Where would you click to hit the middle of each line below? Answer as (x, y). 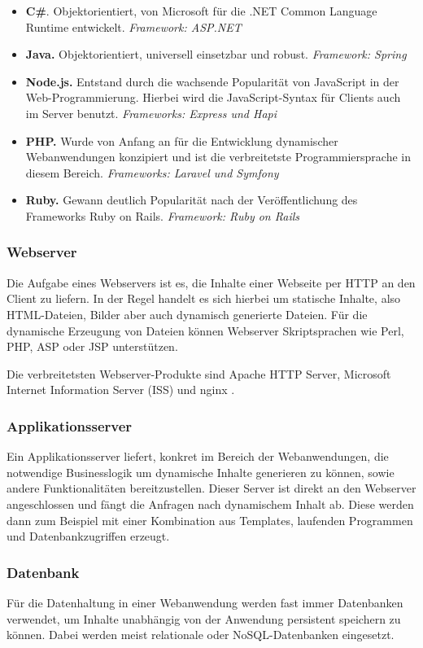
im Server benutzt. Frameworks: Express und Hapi (151, 113)
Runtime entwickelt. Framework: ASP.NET (133, 26)
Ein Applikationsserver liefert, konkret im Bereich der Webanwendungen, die (198, 456)
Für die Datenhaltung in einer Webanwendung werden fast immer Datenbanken (205, 602)
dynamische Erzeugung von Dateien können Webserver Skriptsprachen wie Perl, (205, 330)
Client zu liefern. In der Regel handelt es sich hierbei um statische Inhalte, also (204, 298)
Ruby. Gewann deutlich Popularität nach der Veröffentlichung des (192, 200)
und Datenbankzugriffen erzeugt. (88, 536)
